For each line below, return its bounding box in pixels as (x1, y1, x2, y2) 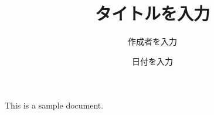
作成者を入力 (128, 35, 177, 48)
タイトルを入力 (94, 1, 210, 25)
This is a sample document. (5, 99, 104, 111)
